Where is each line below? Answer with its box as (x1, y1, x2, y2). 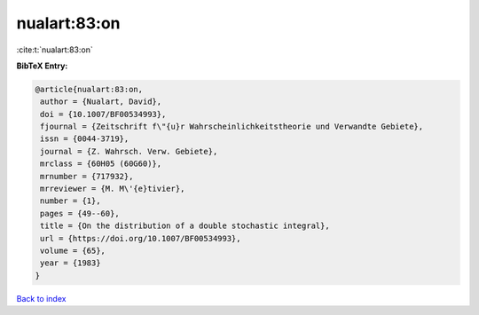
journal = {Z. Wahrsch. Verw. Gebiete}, (40, 146, 218, 156)
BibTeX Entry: (16, 60, 68, 71)
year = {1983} (40, 258, 101, 268)
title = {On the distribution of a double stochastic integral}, (40, 221, 330, 231)
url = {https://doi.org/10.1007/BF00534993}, (40, 233, 241, 243)
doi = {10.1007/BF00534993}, (40, 109, 167, 119)
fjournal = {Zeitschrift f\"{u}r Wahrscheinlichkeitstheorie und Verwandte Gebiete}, (40, 122, 424, 132)
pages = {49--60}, (40, 209, 120, 218)
